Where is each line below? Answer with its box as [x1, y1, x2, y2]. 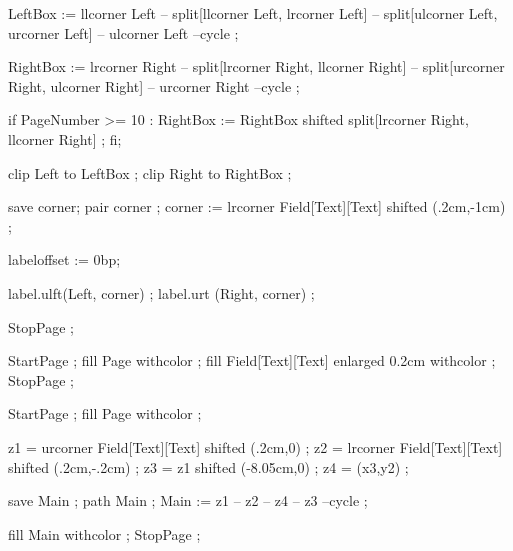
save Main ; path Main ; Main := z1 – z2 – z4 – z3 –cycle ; [8, 490, 368, 511]
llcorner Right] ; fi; [8, 128, 122, 149]
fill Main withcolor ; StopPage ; [8, 523, 201, 544]
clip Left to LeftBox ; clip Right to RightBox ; [8, 162, 292, 183]
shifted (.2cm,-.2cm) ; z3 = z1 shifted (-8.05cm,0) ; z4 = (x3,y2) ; [8, 456, 409, 477]
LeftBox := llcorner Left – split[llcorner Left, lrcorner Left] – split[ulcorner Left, [8, 3, 498, 23]
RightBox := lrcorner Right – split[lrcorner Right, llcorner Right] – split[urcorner [8, 56, 505, 77]
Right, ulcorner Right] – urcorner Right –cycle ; [8, 75, 300, 96]
